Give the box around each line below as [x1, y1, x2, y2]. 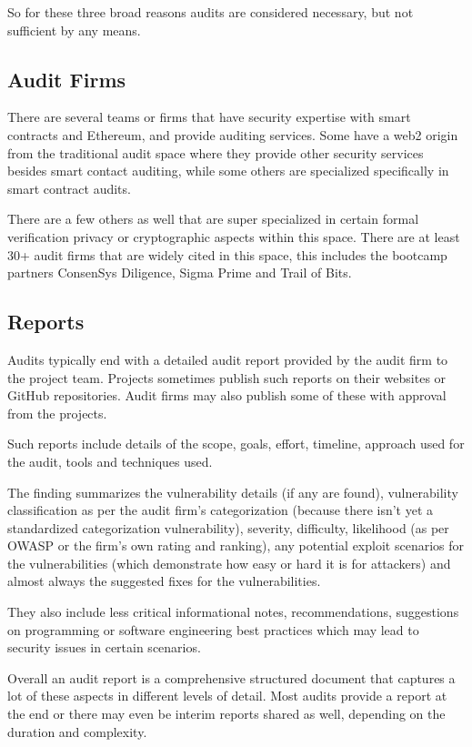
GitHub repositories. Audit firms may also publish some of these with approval [7, 386, 447, 405]
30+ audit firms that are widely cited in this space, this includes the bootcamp [7, 245, 447, 264]
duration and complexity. [7, 722, 147, 741]
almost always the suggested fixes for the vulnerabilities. [7, 571, 321, 591]
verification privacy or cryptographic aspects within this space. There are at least [7, 227, 460, 246]
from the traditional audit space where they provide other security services [7, 143, 424, 162]
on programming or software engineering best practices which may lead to [7, 620, 419, 639]
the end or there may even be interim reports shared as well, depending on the [7, 704, 446, 723]
